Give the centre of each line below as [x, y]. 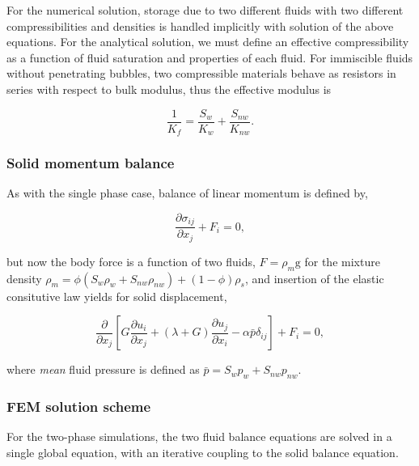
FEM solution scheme [79, 406]
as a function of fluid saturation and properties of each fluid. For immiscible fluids [210, 57]
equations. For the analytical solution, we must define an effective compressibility [208, 42]
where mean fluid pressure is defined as [103, 369]
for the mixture [342, 261]
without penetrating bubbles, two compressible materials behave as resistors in [201, 73]
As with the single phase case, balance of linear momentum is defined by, [187, 193]
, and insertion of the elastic [314, 278]
